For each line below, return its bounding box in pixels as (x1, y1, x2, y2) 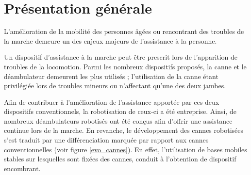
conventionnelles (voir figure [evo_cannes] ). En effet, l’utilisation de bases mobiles (4, 144, 247, 154)
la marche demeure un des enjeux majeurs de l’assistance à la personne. (4, 35, 217, 46)
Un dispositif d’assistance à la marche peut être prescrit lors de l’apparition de (4, 52, 238, 62)
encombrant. (4, 163, 41, 173)
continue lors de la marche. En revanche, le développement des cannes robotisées (4, 125, 244, 135)
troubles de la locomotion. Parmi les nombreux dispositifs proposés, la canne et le (4, 61, 247, 71)
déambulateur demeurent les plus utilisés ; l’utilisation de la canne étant (4, 71, 218, 81)
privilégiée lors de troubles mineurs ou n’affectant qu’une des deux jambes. (4, 80, 226, 91)
